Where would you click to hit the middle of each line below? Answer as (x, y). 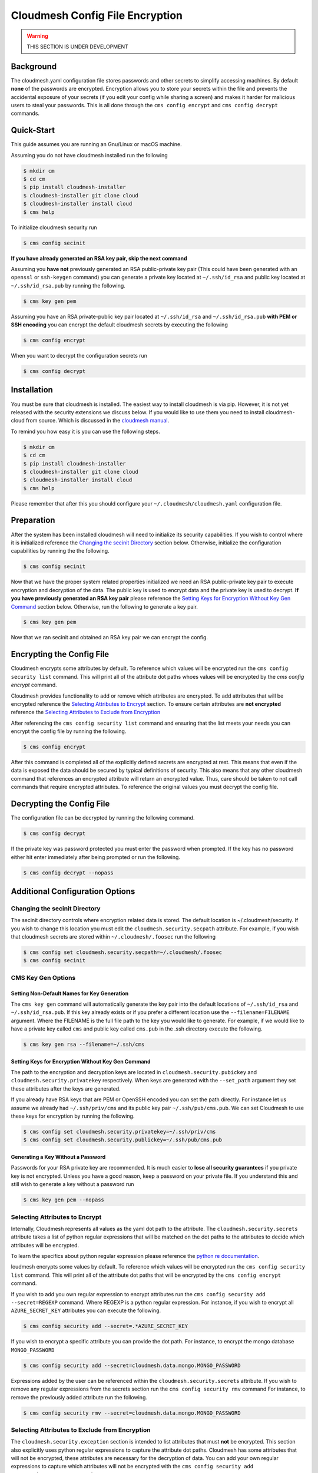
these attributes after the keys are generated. (66, 1089)
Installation (32, 390)
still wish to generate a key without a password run (73, 1184)
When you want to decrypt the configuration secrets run (79, 356)
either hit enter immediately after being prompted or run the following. (96, 857)
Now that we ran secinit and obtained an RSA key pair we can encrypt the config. (110, 638)
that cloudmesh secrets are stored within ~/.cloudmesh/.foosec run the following (113, 937)
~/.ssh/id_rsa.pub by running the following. (68, 285)
